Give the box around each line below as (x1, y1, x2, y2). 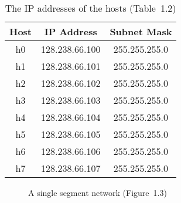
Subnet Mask (110, 25, 172, 38)
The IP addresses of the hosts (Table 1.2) (5, 1, 176, 15)
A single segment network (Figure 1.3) (28, 187, 167, 198)
